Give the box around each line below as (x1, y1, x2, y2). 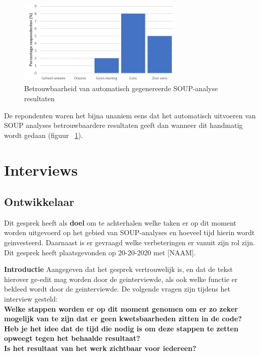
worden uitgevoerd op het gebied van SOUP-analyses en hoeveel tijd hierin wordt (4, 227, 255, 238)
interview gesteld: (4, 294, 58, 304)
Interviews (4, 159, 78, 180)
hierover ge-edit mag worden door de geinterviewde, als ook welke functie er (4, 273, 238, 284)
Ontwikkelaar (4, 194, 74, 209)
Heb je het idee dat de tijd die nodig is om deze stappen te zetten (4, 323, 238, 333)
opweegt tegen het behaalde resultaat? (4, 333, 140, 343)
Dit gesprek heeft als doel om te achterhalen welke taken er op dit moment (4, 217, 236, 228)
